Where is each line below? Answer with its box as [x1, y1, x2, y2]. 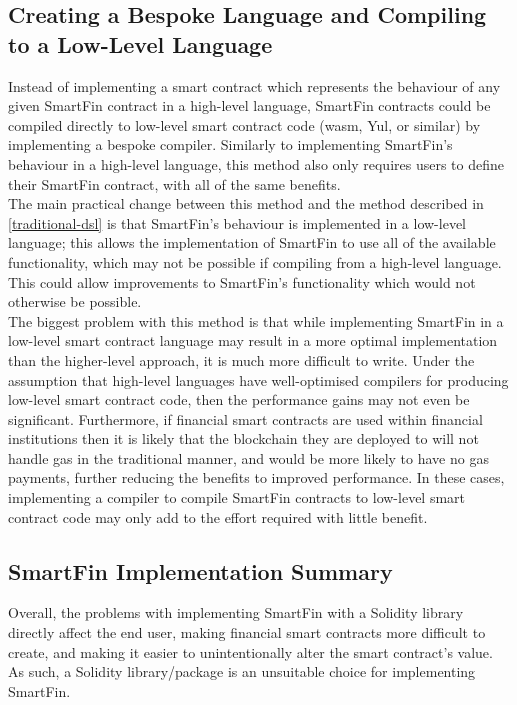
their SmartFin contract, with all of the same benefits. [8, 173, 341, 194]
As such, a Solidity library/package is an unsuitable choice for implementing [8, 661, 476, 682]
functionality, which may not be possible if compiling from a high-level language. [8, 251, 502, 272]
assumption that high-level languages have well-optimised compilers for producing [8, 369, 509, 390]
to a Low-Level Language [8, 28, 273, 59]
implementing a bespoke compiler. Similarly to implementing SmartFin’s [8, 134, 453, 155]
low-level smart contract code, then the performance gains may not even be [8, 389, 470, 410]
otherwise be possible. [8, 291, 142, 312]
